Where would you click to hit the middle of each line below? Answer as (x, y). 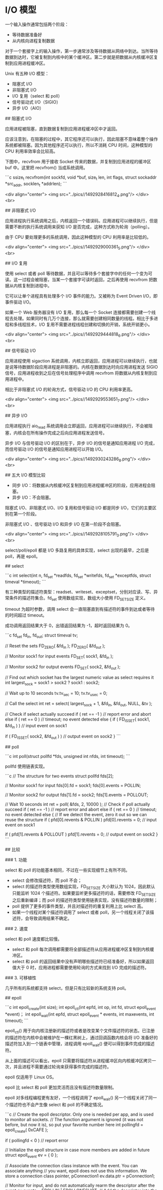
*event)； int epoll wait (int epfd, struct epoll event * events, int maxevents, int (80, 1015)
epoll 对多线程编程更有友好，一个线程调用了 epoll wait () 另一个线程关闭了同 (79, 1098)
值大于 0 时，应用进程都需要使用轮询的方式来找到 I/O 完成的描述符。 (80, 968)
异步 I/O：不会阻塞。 (33, 498)
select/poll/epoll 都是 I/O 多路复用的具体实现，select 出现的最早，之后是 (77, 550)
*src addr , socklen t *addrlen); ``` (36, 184)
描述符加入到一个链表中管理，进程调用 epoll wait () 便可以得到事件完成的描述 (80, 1044)
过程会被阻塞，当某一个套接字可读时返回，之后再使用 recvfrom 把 (87, 280)
